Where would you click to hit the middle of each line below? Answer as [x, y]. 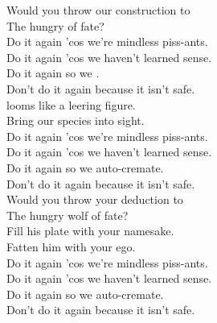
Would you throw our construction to [98, 10]
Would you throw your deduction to [95, 199]
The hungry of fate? [55, 25]
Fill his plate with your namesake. [90, 231]
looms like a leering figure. [71, 104]
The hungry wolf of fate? [68, 215]
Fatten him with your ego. [71, 246]
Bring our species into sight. [76, 120]
